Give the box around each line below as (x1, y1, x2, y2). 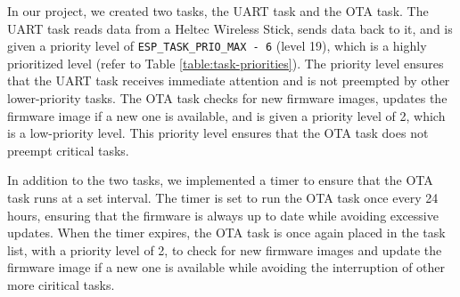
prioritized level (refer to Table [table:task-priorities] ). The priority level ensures (7, 53, 444, 72)
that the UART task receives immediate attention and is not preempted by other (7, 71, 450, 90)
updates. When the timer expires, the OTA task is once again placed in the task (7, 223, 446, 242)
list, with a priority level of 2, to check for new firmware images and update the (7, 240, 442, 259)
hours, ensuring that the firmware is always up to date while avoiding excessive (7, 205, 439, 224)
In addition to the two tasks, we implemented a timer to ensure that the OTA (7, 171, 433, 189)
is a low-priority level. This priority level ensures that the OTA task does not (7, 124, 429, 142)
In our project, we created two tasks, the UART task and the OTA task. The (7, 2, 429, 20)
